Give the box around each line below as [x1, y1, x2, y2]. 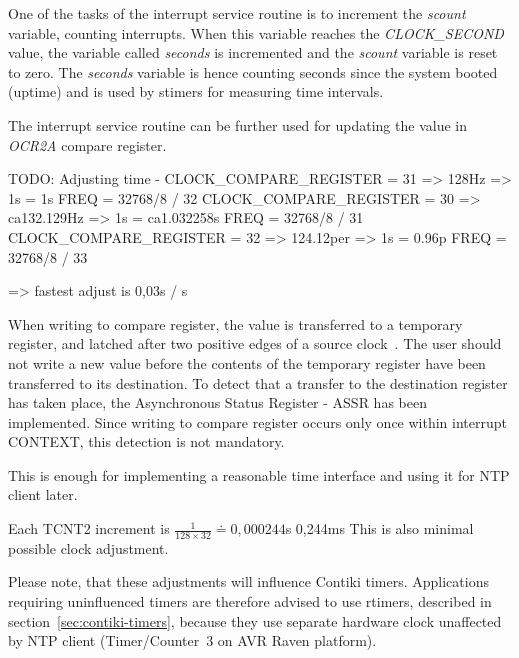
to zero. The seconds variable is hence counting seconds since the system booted [8, 61, 498, 82]
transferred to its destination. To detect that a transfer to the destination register [8, 372, 508, 393]
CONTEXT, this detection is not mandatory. [8, 431, 285, 452]
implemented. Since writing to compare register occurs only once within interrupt [8, 411, 507, 432]
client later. [8, 484, 78, 505]
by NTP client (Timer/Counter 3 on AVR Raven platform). [8, 630, 377, 651]
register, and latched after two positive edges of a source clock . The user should [8, 333, 502, 354]
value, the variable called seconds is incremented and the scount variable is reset [8, 42, 498, 63]
